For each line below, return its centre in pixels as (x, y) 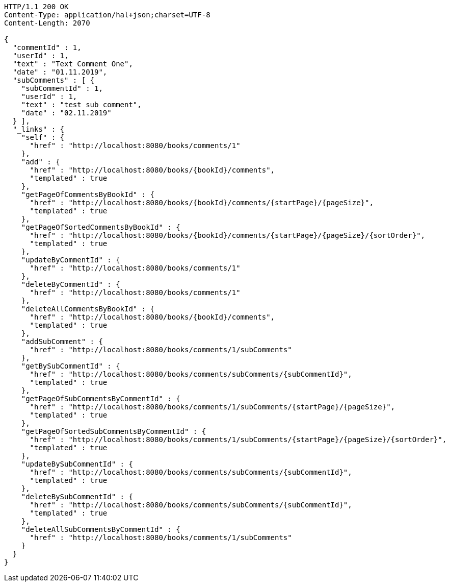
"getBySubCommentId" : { (71, 366)
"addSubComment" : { (62, 341)
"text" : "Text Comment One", (73, 64)
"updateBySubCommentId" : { (77, 464)
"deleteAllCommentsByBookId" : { (88, 309)
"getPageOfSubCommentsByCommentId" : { (101, 399)
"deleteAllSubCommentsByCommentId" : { (101, 529)
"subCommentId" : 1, (62, 88)
